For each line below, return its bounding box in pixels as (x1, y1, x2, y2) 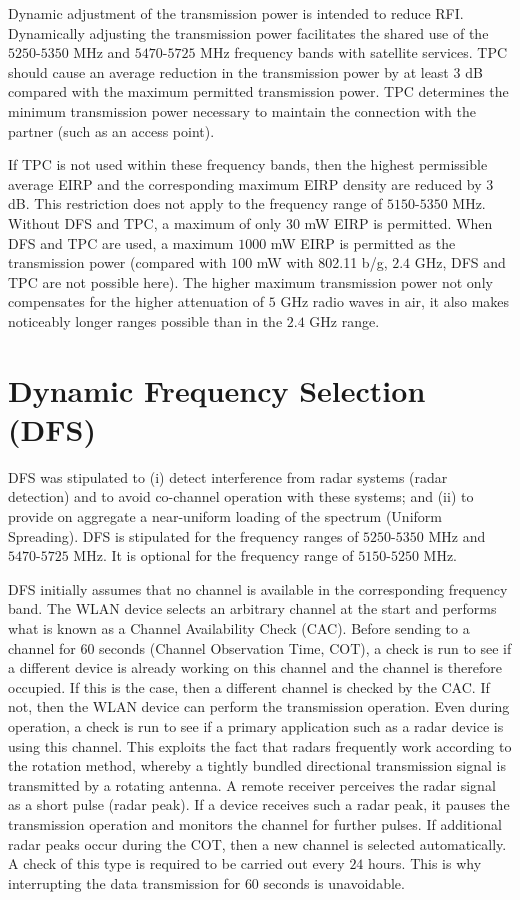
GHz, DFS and (414, 252, 506, 273)
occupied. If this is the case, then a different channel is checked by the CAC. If (8, 676, 490, 697)
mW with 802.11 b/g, (256, 252, 388, 273)
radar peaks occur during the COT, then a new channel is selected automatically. (8, 833, 507, 854)
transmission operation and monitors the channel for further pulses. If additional (8, 813, 502, 834)
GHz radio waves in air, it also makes (280, 291, 510, 312)
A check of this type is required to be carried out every (8, 853, 345, 874)
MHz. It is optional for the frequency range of (73, 545, 354, 566)
